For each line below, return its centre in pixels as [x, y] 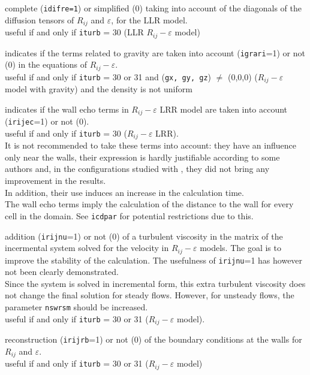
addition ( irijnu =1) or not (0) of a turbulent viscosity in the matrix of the [144, 236]
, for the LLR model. [149, 19]
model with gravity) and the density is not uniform [99, 89]
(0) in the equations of [46, 64]
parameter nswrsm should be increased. [76, 307]
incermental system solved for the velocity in [87, 248]
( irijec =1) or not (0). [47, 121]
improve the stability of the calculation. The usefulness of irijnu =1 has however [154, 260]
